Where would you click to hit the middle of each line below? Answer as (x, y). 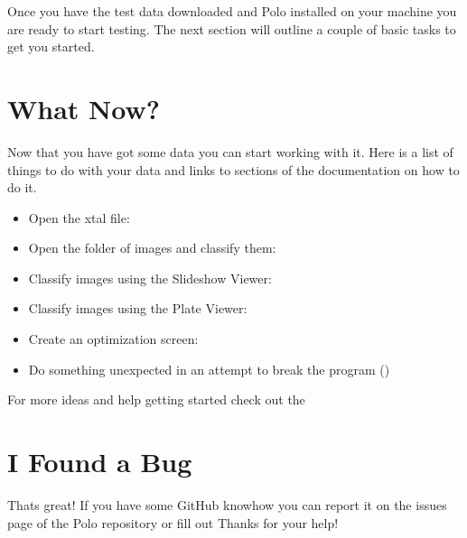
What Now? (84, 108)
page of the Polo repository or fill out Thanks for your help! (173, 522)
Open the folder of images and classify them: (152, 248)
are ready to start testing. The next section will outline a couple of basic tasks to (232, 28)
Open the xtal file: (79, 217)
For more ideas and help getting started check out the (156, 399)
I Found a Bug (100, 462)
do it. (22, 187)
